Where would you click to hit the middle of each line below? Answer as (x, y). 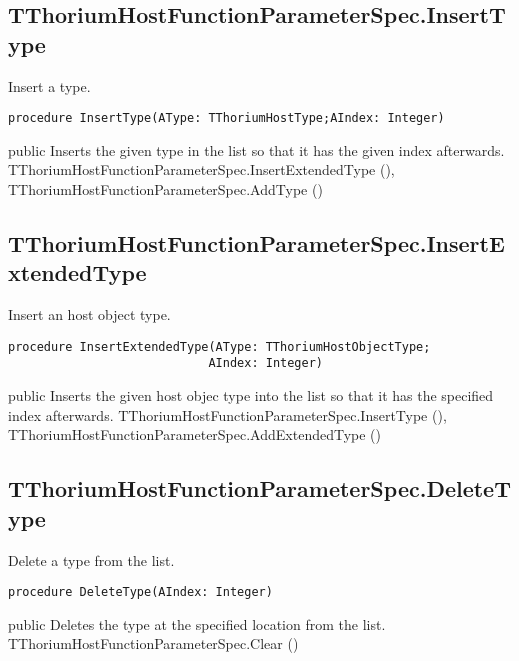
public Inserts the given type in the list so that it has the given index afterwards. (256, 149)
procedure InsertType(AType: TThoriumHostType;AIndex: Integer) (226, 118)
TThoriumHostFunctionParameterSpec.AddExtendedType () (195, 434)
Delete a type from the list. (91, 559)
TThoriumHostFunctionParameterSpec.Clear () (153, 643)
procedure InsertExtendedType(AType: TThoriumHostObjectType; (219, 346)
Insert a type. (49, 85)
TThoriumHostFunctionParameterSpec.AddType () (165, 189)
